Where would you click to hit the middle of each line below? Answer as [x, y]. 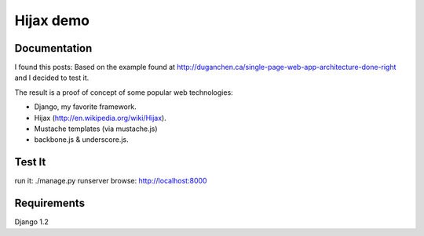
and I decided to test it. [52, 78]
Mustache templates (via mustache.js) [96, 129]
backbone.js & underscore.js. [81, 140]
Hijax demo [52, 20]
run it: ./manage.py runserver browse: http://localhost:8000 [111, 181]
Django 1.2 [31, 222]
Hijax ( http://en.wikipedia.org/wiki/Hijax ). [100, 118]
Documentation [53, 48]
